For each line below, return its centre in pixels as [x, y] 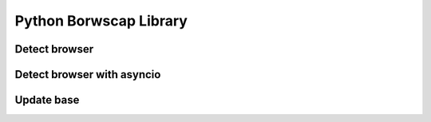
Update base [47, 100]
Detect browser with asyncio [88, 75]
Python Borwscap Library [101, 21]
